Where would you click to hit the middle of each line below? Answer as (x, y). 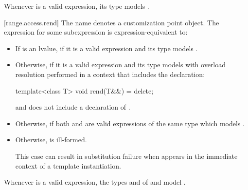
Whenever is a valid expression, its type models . (77, 6)
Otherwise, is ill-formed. (51, 140)
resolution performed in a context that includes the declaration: (110, 74)
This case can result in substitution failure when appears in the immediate (126, 156)
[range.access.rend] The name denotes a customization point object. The (112, 22)
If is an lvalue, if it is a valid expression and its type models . (106, 48)
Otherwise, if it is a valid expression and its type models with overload (121, 65)
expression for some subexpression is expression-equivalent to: (96, 32)
